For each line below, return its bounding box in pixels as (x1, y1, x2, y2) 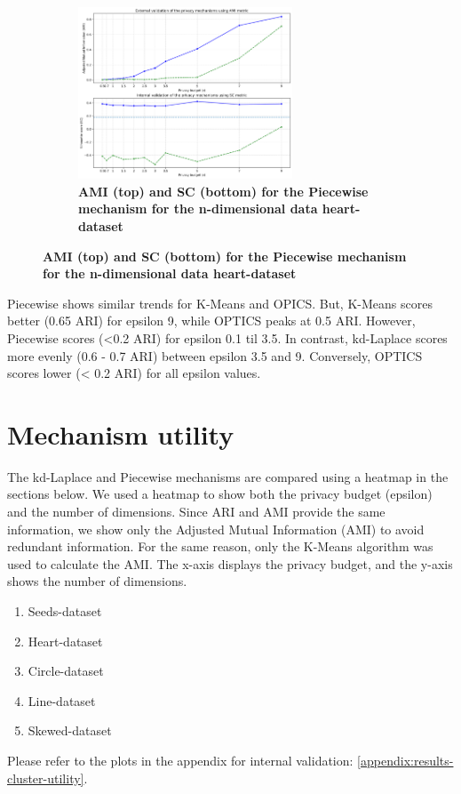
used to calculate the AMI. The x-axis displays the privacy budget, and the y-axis (7, 554, 453, 573)
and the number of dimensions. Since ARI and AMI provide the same (7, 502, 385, 521)
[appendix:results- (357, 751, 454, 770)
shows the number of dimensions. (7, 572, 187, 590)
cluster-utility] (7, 768, 84, 787)
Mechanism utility (7, 415, 234, 452)
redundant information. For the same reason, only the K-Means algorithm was (7, 537, 433, 556)
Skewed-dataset (28, 721, 112, 740)
